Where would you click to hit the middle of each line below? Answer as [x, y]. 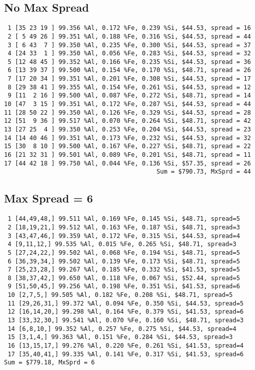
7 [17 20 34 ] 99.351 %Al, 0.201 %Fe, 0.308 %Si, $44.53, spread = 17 [129, 79]
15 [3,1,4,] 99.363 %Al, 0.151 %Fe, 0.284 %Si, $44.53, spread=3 [120, 337]
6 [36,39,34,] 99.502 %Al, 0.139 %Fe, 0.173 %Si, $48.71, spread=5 [124, 261]
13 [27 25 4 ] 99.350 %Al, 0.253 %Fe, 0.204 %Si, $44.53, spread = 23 [128, 130]
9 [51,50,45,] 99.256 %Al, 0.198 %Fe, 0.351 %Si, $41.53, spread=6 [124, 287]
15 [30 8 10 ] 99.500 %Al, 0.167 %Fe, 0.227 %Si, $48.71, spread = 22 [128, 146]
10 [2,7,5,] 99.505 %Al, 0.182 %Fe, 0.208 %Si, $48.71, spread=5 [120, 295]
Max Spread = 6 [49, 198]
